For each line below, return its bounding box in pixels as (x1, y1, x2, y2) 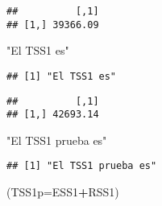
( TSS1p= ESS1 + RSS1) (6, 183, 119, 200)
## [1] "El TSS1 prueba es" (6, 160, 157, 172)
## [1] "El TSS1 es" (6, 70, 117, 82)
